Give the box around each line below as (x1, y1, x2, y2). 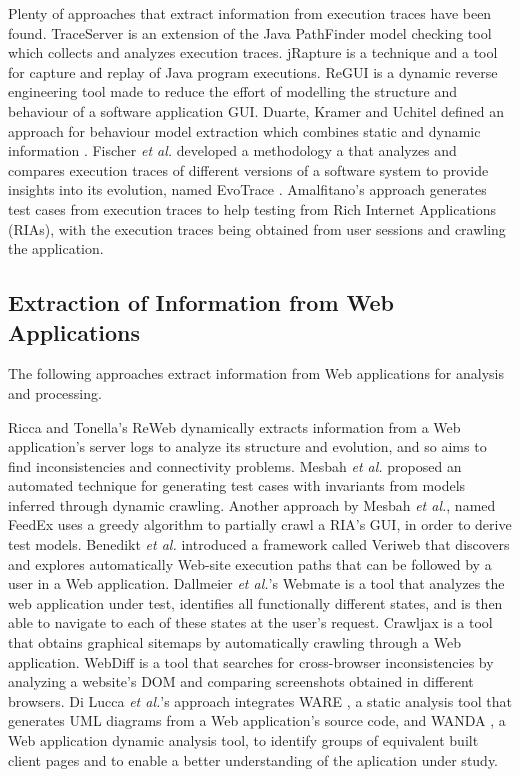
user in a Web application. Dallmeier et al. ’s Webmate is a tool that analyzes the (8, 573, 505, 594)
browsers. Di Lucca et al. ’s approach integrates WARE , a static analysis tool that (8, 690, 512, 711)
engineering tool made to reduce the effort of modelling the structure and (8, 81, 458, 102)
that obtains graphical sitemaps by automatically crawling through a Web (8, 632, 462, 653)
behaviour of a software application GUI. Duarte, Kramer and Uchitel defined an (8, 100, 505, 121)
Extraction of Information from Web (8, 287, 394, 318)
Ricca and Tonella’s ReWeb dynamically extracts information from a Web (8, 416, 461, 437)
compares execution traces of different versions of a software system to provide (8, 159, 489, 180)
